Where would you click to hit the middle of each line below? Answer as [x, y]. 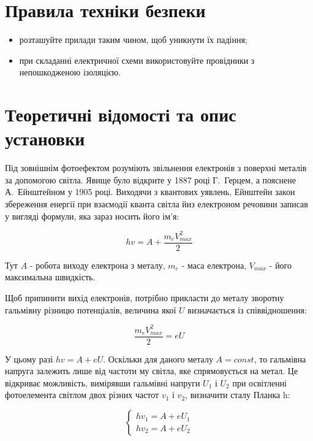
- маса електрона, [214, 265]
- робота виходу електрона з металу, [97, 265]
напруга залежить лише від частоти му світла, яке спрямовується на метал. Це [152, 371]
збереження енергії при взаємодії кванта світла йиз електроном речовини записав [156, 204]
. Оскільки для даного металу [158, 359]
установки [45, 138]
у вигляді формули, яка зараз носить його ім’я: [92, 216]
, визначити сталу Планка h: [238, 395]
